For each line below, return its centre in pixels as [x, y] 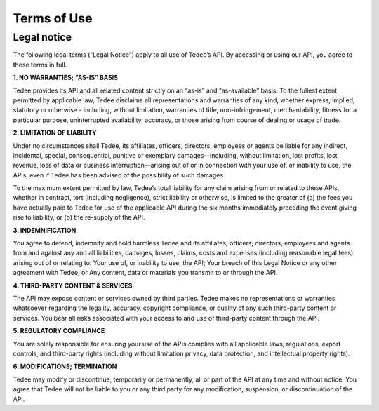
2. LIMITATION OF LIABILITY [55, 133]
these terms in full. [40, 65]
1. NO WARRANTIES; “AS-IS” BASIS [66, 78]
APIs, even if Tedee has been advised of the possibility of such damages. [119, 175]
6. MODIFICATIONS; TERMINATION [65, 366]
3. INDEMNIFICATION [45, 230]
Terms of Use [53, 18]
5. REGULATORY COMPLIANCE [59, 331]
